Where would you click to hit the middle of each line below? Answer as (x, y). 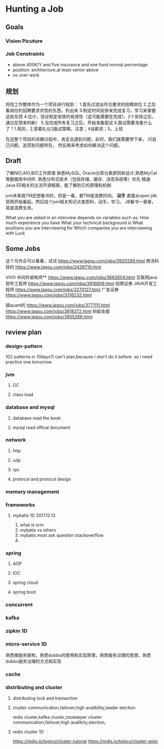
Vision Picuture (24, 41)
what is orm (32, 525)
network (16, 440)
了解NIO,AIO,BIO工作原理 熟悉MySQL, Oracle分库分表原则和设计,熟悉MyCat (82, 173)
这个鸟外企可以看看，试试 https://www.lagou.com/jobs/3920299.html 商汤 (80, 261)
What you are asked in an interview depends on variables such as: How (77, 218)
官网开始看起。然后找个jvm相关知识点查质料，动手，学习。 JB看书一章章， (81, 202)
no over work (26, 75)
